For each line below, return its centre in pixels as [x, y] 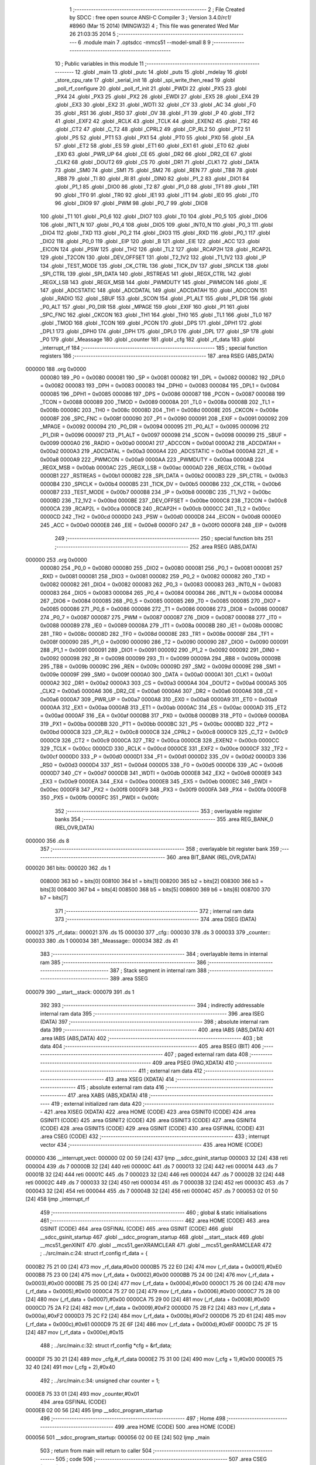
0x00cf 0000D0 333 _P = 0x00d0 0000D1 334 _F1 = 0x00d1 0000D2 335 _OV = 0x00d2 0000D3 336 [163, 757]
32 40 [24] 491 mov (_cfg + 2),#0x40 [70, 1367]
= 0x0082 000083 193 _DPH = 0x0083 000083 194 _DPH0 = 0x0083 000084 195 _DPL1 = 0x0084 [160, 386]
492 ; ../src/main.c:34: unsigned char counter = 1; [100, 1381]
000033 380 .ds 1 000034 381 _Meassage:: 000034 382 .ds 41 [102, 941]
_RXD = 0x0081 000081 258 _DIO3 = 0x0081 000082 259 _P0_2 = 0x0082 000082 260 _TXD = [155, 576]
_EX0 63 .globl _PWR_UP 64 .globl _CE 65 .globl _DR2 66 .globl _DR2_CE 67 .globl [153, 154]
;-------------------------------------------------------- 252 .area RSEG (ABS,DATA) [156, 546]
